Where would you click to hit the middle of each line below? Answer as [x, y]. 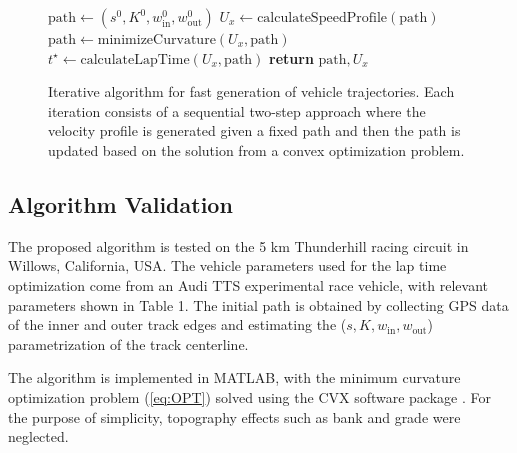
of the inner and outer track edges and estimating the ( [177, 324]
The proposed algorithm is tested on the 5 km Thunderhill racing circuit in [238, 245]
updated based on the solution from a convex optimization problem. [256, 149]
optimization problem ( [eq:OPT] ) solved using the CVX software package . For [249, 396]
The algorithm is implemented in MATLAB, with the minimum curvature [234, 377]
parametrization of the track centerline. [128, 343]
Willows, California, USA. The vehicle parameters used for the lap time [227, 265]
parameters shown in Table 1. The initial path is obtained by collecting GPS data [258, 304]
